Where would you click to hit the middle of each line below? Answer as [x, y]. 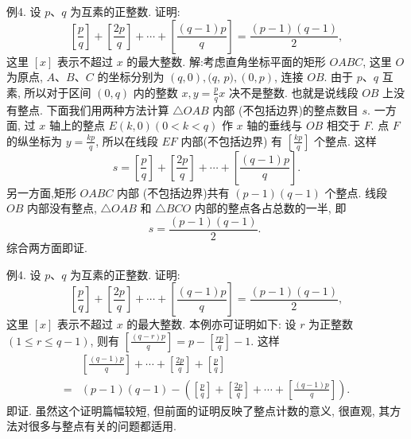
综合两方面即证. [47, 248]
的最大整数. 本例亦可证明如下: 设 [211, 324]
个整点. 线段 [356, 192]
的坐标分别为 [131, 77]
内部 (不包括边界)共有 [173, 192]
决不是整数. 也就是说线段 [293, 92]
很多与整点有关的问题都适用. [102, 426]
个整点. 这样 [345, 140]
